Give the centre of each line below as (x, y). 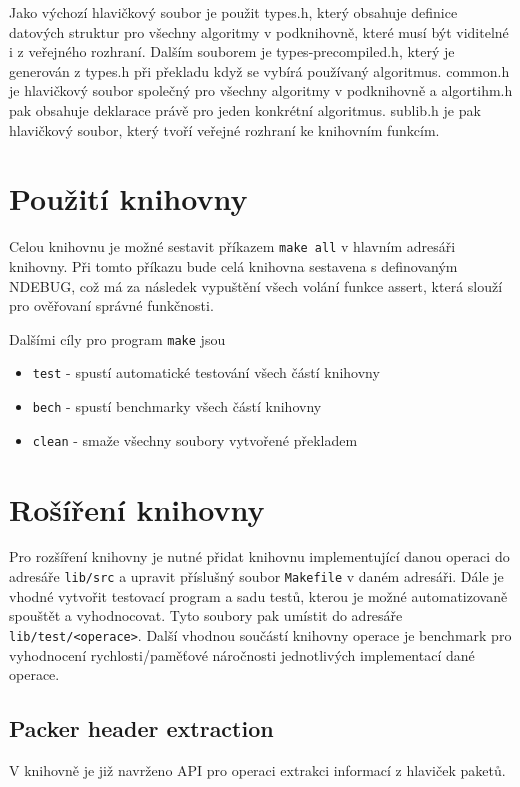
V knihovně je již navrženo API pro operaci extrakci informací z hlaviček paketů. (257, 769)
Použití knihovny (128, 198)
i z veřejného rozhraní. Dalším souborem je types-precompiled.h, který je (232, 51)
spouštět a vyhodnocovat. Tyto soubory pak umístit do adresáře (206, 615)
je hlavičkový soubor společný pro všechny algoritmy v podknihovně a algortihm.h (261, 90)
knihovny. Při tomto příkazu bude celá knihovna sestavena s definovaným (233, 265)
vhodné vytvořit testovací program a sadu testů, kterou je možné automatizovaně (258, 595)
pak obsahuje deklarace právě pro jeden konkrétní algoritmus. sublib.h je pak (245, 109)
